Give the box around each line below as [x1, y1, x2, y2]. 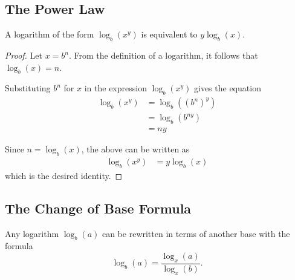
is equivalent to [141, 28, 198, 41]
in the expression [84, 82, 147, 94]
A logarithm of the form [5, 28, 94, 41]
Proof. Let [5, 49, 42, 61]
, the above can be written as [81, 143, 190, 155]
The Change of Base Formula [5, 198, 192, 217]
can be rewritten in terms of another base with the [102, 227, 290, 239]
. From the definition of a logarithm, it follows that [69, 49, 258, 61]
